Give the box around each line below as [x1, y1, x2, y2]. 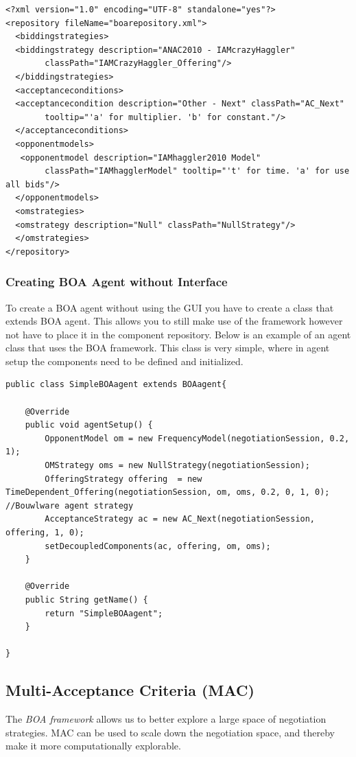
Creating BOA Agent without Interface [5, 273, 228, 290]
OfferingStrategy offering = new [45, 474, 202, 484]
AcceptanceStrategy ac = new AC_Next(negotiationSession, [45, 514, 316, 524]
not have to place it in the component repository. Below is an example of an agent [5, 327, 351, 341]
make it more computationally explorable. [5, 738, 181, 753]
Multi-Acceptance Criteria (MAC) [5, 679, 254, 701]
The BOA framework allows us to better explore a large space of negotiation [5, 712, 327, 726]
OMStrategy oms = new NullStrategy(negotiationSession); [45, 461, 310, 471]
